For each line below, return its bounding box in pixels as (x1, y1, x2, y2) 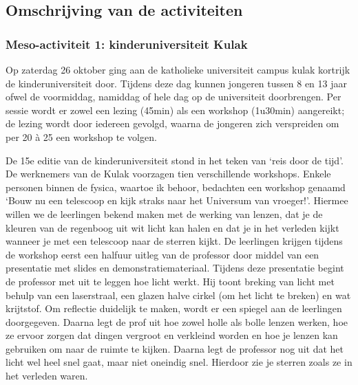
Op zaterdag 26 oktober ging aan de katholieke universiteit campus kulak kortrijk (6, 63, 350, 76)
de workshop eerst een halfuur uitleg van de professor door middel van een (6, 247, 319, 261)
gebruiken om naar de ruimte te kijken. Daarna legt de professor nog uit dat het (6, 341, 344, 355)
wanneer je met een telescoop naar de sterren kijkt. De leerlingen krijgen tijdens (6, 234, 343, 248)
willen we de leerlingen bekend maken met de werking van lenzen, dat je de (6, 206, 323, 221)
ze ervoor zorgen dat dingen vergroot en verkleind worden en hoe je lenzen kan (6, 328, 338, 342)
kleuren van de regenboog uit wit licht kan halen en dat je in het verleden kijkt (6, 220, 339, 234)
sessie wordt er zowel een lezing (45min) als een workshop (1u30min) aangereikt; (6, 102, 345, 117)
